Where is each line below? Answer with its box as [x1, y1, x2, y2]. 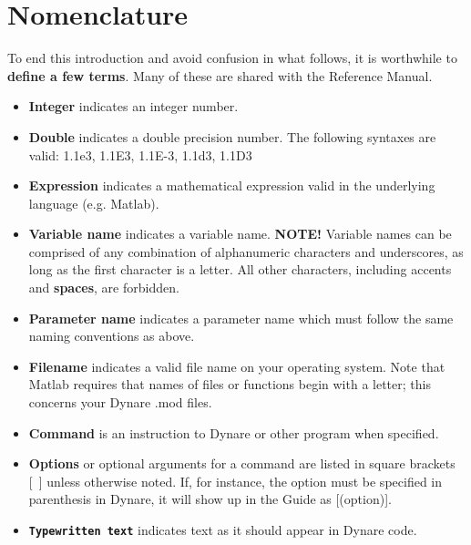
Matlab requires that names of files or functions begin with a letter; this [28, 375, 431, 394]
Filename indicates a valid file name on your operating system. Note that [28, 356, 445, 375]
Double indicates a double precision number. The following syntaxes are [28, 127, 436, 146]
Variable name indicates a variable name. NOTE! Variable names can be [28, 224, 452, 243]
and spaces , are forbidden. [28, 278, 179, 297]
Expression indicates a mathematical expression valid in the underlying [28, 176, 435, 195]
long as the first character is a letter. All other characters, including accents [28, 260, 452, 279]
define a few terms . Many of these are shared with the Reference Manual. [7, 66, 433, 85]
